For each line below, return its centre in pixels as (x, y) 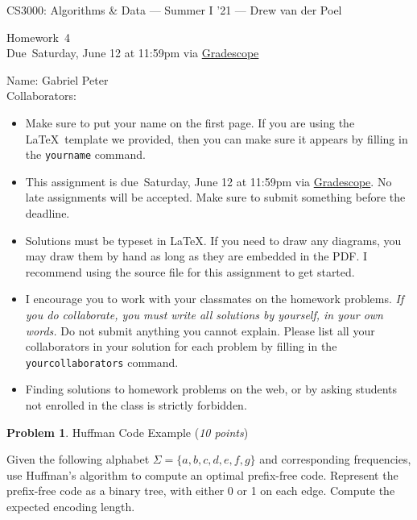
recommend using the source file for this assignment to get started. (190, 271)
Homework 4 (38, 37)
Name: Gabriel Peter (58, 79)
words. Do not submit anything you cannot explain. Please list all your (200, 330)
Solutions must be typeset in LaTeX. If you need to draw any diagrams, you (213, 240)
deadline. (47, 213)
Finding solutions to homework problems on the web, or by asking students (211, 389)
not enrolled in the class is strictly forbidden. (136, 405)
